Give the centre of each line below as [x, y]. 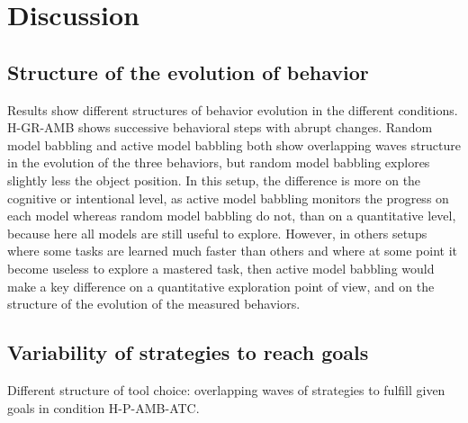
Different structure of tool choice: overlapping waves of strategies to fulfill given [226, 389]
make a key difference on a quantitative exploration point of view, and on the [221, 286]
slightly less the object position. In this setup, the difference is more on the [214, 180]
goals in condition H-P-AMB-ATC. [103, 407]
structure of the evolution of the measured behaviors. [154, 304]
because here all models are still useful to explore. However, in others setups [217, 233]
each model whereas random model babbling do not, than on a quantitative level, [232, 216]
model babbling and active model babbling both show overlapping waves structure [234, 144]
